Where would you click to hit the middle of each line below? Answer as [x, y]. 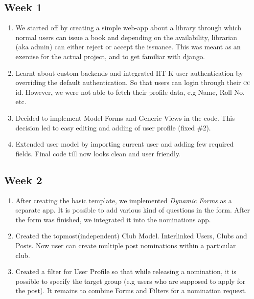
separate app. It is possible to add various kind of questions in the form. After [133, 210]
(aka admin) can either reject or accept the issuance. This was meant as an [128, 47]
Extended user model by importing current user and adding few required [125, 144]
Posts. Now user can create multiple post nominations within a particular [126, 245]
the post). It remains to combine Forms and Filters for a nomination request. [131, 290]
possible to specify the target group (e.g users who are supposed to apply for [130, 281]
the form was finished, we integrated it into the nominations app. [113, 219]
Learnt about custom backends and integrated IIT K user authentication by [129, 73]
